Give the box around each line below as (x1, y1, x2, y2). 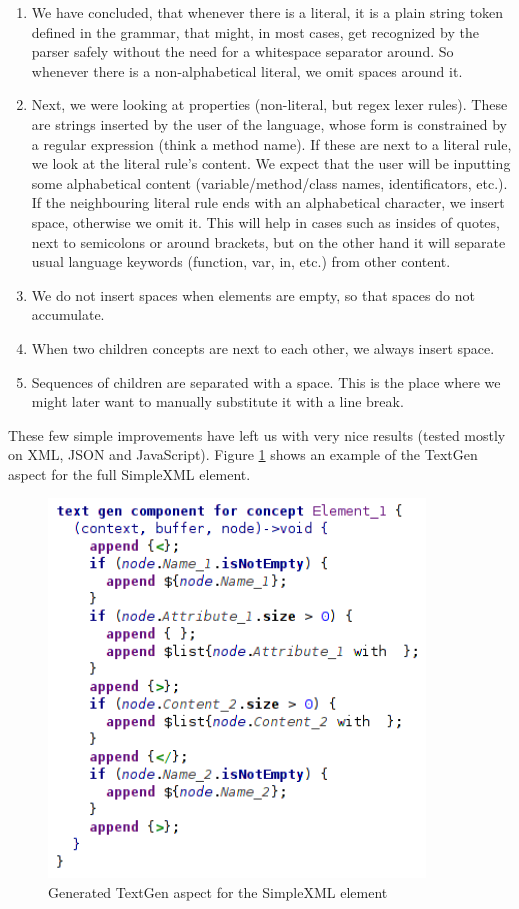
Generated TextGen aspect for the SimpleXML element (48, 882, 388, 903)
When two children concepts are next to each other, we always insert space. (31, 337, 495, 358)
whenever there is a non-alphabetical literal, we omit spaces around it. (31, 60, 463, 81)
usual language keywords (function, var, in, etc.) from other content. (31, 251, 451, 272)
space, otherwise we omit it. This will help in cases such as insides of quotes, (31, 211, 500, 232)
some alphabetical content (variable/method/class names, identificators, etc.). (31, 172, 508, 193)
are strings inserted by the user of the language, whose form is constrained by (31, 113, 507, 134)
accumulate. (31, 304, 105, 325)
